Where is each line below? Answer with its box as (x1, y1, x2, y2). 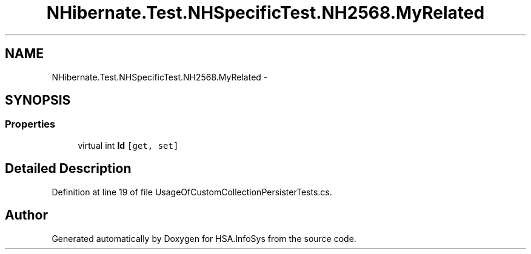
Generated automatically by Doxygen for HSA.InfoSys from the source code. (52, 233, 356, 244)
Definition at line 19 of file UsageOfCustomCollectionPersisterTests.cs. (52, 186, 332, 197)
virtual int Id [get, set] (78, 140, 179, 151)
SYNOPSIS (5, 93, 71, 108)
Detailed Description (5, 161, 132, 177)
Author (5, 207, 48, 223)
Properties (5, 118, 56, 131)
